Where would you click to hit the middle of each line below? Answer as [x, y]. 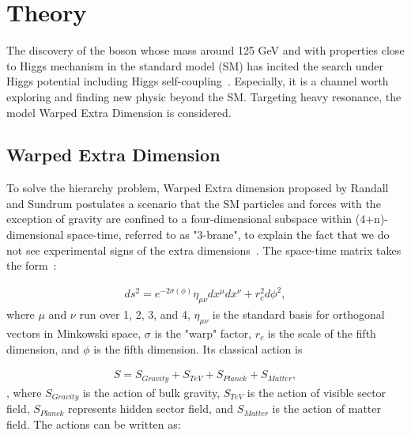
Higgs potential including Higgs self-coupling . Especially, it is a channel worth [198, 81]
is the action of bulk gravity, [151, 392]
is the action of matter [326, 409]
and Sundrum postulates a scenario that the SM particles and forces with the [194, 203]
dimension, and [43, 348]
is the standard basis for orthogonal [298, 314]
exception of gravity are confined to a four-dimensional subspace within [179, 219]
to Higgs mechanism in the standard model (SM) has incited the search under [195, 65]
